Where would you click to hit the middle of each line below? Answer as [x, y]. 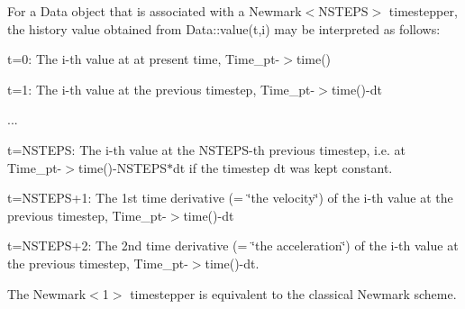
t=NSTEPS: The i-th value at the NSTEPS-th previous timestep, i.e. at [206, 149]
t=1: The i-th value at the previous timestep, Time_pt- [161, 89]
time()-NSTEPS [122, 167]
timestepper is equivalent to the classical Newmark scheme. [293, 293]
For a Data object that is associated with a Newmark [155, 11]
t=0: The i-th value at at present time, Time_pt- [144, 59]
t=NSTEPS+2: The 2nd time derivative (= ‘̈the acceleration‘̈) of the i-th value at [233, 245]
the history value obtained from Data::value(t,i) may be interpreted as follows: [224, 28]
